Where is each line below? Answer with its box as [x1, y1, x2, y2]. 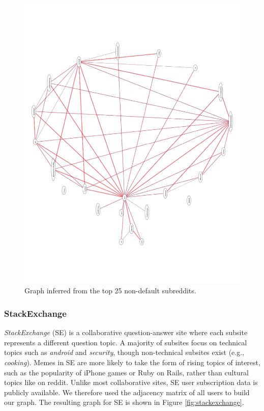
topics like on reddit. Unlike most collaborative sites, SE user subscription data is [4, 377, 258, 388]
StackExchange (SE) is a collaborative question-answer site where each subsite [4, 327, 248, 338]
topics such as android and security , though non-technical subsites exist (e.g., [4, 347, 244, 358]
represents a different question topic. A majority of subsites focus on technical [4, 337, 247, 347]
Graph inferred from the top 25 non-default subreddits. [24, 285, 196, 296]
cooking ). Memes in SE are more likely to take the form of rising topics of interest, [4, 357, 260, 368]
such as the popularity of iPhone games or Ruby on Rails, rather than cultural [4, 367, 249, 377]
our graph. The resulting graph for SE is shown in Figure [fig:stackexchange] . [4, 397, 244, 407]
